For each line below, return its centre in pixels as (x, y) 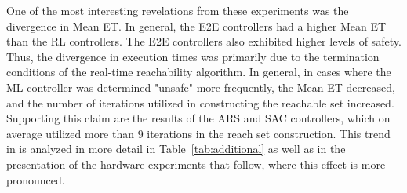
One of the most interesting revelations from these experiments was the (178, 10)
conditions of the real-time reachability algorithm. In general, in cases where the (199, 72)
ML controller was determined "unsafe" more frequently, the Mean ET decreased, (201, 87)
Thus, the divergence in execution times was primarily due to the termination (193, 56)
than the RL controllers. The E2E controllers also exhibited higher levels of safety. (204, 41)
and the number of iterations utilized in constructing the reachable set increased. (200, 102)
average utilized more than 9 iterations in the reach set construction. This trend (198, 133)
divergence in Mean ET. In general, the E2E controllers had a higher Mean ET (196, 25)
